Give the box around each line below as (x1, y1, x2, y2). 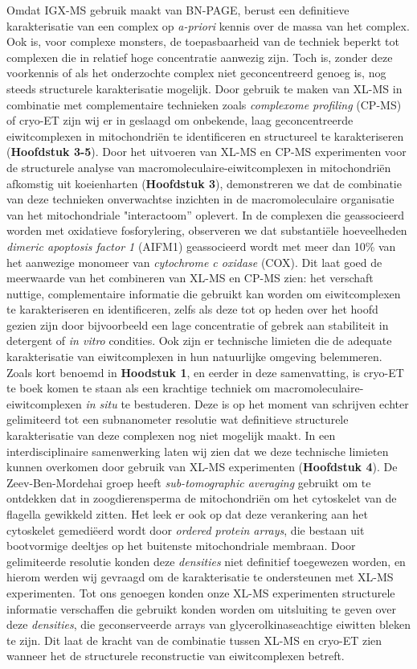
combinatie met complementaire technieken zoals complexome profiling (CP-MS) (6, 96, 402, 113)
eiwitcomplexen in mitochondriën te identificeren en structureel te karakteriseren (6, 127, 404, 144)
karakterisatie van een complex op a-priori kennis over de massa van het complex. (6, 17, 410, 34)
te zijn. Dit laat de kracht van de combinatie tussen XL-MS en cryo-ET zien (6, 631, 382, 648)
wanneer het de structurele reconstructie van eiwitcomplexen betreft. (6, 647, 345, 664)
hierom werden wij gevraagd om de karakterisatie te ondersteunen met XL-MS (6, 568, 394, 585)
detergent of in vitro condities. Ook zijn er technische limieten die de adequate (6, 332, 392, 349)
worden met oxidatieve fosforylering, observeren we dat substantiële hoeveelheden (6, 222, 407, 239)
